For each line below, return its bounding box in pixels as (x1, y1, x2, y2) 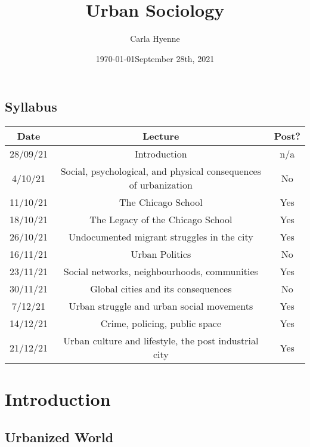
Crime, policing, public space (100, 316, 221, 331)
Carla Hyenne (130, 32, 180, 45)
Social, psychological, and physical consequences (60, 164, 261, 178)
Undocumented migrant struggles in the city (69, 230, 253, 244)
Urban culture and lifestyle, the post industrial (63, 334, 259, 348)
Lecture (142, 129, 179, 143)
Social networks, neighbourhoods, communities (63, 264, 258, 279)
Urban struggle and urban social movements (69, 299, 253, 313)
